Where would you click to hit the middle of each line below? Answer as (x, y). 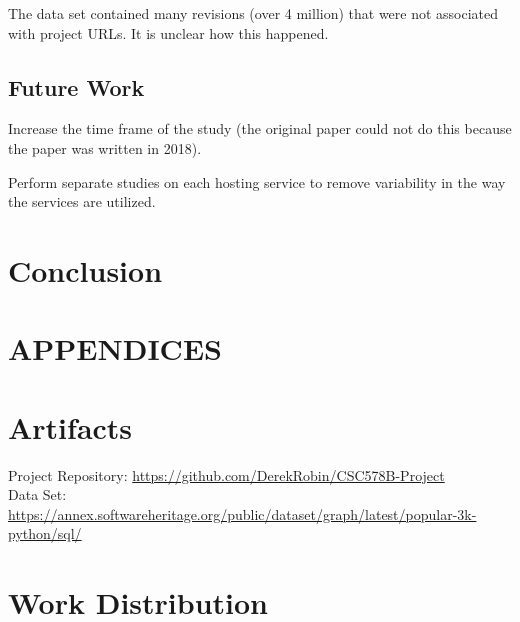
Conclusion (85, 269)
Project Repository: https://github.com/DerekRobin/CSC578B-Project (226, 474)
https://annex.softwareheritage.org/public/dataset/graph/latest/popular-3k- (242, 513)
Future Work (76, 86)
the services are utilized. (82, 201)
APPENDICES (115, 348)
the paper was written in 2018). (105, 147)
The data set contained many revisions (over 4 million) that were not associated (253, 13)
